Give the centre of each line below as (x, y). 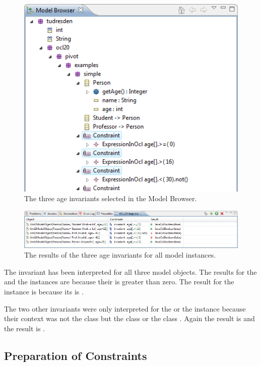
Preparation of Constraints (76, 355)
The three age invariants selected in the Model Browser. (111, 198)
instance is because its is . (44, 292)
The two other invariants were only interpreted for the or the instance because (125, 308)
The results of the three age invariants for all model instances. (120, 255)
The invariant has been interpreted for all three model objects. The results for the (130, 271)
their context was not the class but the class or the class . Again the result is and (129, 318)
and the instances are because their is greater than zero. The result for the (119, 282)
